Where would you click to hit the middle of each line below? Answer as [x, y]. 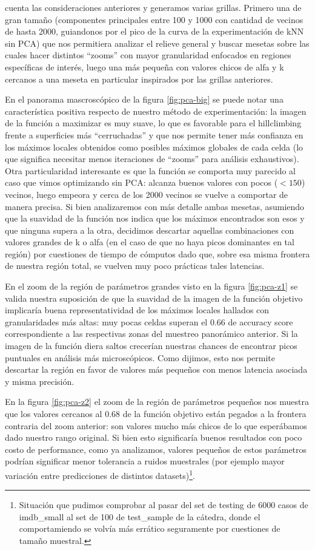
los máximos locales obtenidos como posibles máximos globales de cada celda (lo [154, 147]
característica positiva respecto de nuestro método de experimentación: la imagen [156, 111]
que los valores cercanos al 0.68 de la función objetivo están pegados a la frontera [156, 413]
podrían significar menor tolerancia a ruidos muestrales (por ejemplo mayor [145, 461]
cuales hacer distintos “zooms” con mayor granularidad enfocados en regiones [148, 55]
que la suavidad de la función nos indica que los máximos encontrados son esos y [155, 218]
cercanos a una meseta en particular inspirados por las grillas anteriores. [139, 79]
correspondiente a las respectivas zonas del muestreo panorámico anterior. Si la [151, 334]
